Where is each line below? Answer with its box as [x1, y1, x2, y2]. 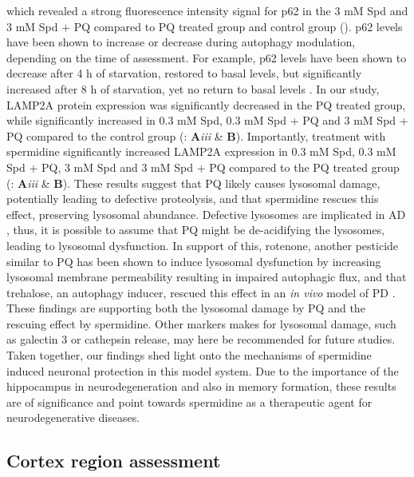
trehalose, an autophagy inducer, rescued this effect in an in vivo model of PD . [6, 284, 396, 300]
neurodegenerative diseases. [6, 409, 140, 426]
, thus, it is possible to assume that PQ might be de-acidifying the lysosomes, [6, 221, 385, 238]
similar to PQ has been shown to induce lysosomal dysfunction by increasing [6, 252, 381, 269]
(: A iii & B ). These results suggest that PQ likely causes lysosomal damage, [6, 174, 380, 191]
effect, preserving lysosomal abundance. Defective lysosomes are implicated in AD [6, 205, 406, 222]
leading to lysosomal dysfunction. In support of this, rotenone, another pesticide [6, 237, 399, 253]
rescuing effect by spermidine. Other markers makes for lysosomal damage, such [6, 315, 396, 332]
